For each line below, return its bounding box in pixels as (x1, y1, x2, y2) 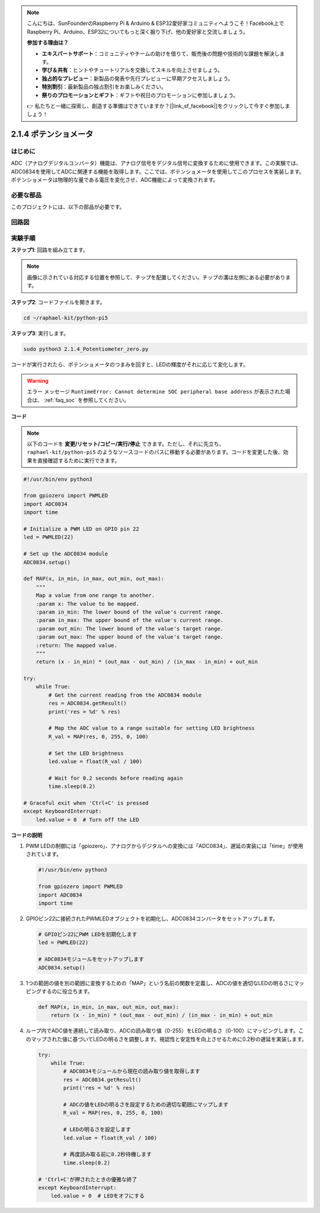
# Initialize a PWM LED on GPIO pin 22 (23, 526, 139, 532)
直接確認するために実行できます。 (37, 457, 120, 464)
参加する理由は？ (27, 39, 69, 46)
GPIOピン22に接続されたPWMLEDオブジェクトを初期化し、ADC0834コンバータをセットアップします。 (25, 915, 279, 922)
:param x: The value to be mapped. (36, 600, 139, 607)
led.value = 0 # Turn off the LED (36, 816, 139, 823)
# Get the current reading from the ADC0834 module (48, 691, 202, 698)
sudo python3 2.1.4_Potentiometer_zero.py (23, 345, 149, 353)
